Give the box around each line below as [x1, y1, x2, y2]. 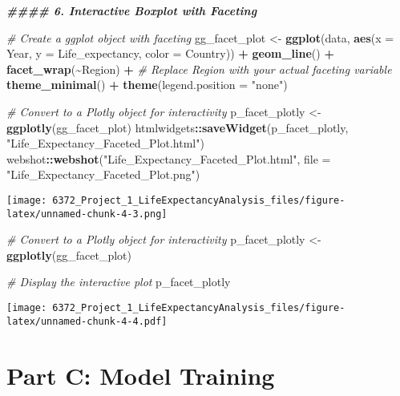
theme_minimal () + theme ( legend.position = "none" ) [6, 76, 288, 93]
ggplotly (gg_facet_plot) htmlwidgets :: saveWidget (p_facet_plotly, [6, 119, 349, 135]
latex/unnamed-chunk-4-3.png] [6, 208, 168, 220]
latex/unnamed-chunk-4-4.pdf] [6, 315, 168, 327]
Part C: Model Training [6, 358, 275, 391]
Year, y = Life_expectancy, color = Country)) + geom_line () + [6, 45, 334, 62]
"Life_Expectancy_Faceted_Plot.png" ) [6, 166, 200, 183]
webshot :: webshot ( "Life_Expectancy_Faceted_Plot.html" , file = [6, 150, 331, 167]
